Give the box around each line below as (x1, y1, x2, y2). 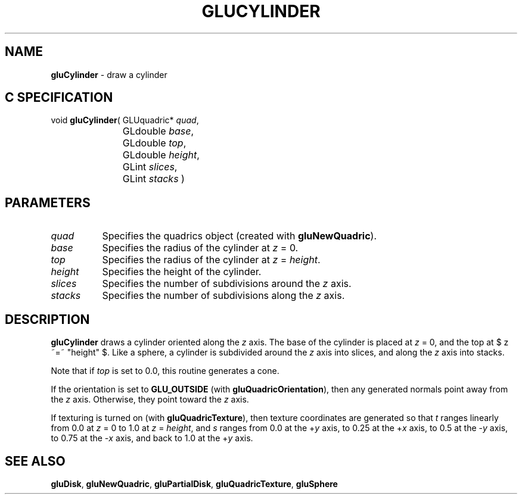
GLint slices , (122, 161, 178, 173)
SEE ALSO (5, 453, 66, 469)
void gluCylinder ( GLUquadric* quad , (51, 115, 199, 126)
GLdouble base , (122, 125, 194, 138)
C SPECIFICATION (5, 90, 113, 105)
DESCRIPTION (5, 311, 90, 327)
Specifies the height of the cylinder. (102, 266, 262, 278)
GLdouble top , (122, 137, 187, 149)
